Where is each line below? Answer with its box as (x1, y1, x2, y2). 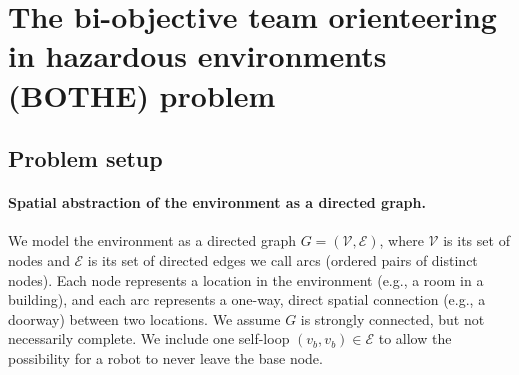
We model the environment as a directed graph (8, 230, 296, 251)
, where (379, 230, 424, 251)
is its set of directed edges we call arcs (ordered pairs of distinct (87, 249, 478, 270)
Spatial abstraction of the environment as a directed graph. (8, 192, 426, 213)
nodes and (8, 249, 70, 270)
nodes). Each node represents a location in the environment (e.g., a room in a (8, 269, 484, 290)
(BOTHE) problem (8, 74, 276, 115)
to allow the (378, 328, 452, 349)
